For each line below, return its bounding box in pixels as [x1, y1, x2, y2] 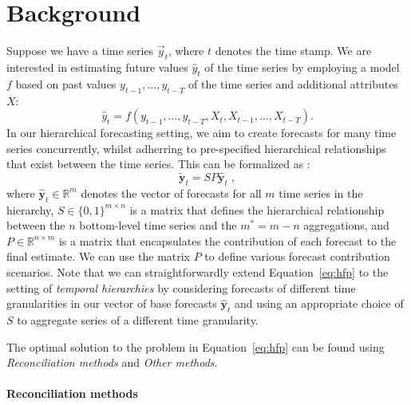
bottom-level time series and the [79, 217, 237, 234]
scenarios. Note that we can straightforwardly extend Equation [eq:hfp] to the [6, 264, 389, 281]
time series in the [279, 184, 363, 201]
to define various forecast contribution [204, 248, 390, 265]
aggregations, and [303, 217, 389, 234]
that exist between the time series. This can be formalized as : [6, 155, 310, 172]
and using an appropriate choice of [234, 295, 404, 312]
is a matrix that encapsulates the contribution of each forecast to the [58, 232, 397, 249]
